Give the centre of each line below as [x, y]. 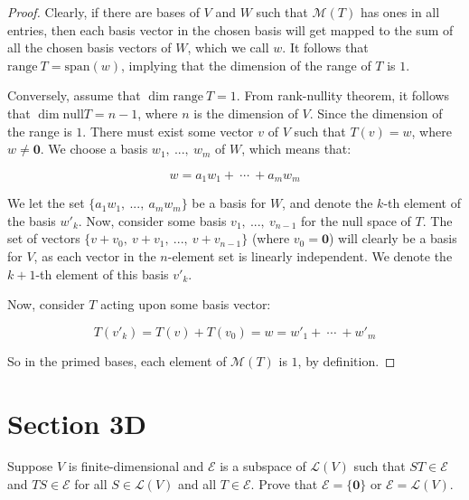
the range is [40, 131]
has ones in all [400, 12]
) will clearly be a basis [393, 238]
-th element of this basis [102, 274]
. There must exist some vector [168, 131]
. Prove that [284, 484]
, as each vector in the [95, 255]
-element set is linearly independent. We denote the [310, 255]
